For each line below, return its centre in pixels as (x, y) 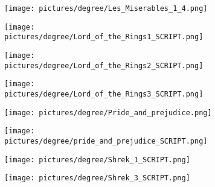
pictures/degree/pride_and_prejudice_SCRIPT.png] (106, 141)
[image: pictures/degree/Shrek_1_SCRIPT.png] (97, 160)
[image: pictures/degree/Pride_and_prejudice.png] (108, 113)
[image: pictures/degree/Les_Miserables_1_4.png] (106, 8)
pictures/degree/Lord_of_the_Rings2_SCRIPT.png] (104, 65)
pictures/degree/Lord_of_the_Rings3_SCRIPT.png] (104, 94)
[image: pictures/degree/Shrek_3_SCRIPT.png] (97, 178)
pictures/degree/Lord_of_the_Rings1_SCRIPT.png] (104, 37)
